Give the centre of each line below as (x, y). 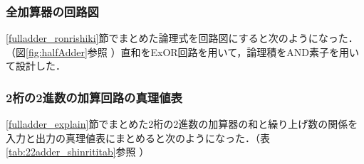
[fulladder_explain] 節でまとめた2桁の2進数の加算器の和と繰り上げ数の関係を (182, 124)
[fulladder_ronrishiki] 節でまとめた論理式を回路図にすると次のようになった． (182, 38)
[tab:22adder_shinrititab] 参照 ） (78, 152)
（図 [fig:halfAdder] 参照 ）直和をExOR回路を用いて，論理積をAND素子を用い (182, 51)
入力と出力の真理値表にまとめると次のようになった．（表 (138, 137)
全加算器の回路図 (52, 11)
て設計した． (36, 66)
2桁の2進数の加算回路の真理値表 (94, 97)
